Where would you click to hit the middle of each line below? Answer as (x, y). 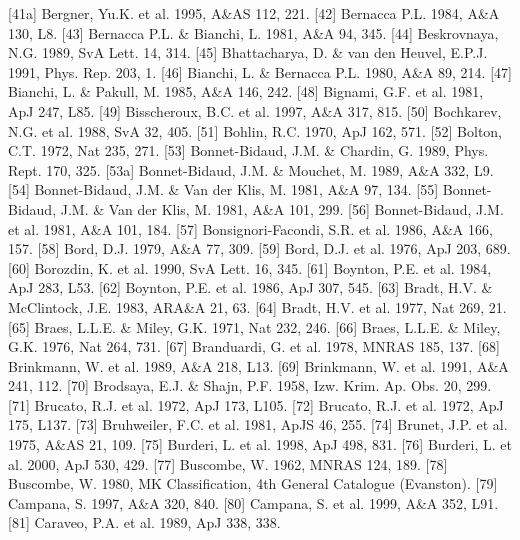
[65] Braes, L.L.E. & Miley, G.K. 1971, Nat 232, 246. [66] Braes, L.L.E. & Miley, (254, 326)
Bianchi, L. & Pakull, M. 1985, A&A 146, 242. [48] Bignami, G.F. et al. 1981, (246, 91)
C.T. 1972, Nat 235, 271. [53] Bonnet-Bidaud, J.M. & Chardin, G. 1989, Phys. (248, 150)
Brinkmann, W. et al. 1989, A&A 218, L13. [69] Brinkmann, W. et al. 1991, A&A (258, 365)
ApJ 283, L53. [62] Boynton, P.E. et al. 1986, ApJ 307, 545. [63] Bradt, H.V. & (250, 287)
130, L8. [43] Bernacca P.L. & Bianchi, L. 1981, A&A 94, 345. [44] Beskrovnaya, (253, 32)
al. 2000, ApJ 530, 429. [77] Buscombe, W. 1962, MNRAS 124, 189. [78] (228, 463)
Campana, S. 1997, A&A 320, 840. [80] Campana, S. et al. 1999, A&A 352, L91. (253, 502)
